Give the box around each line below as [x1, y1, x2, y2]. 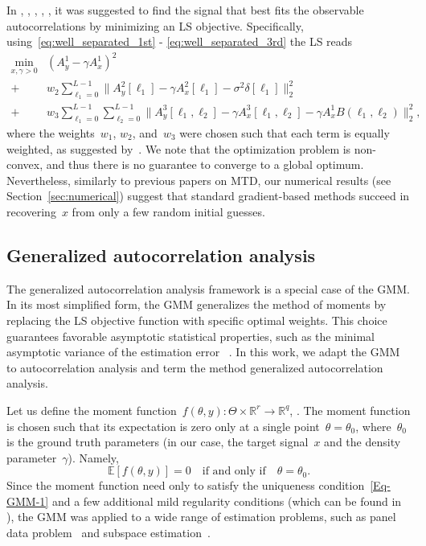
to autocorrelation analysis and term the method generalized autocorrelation [6, 359, 383, 376]
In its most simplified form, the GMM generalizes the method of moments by [6, 296, 387, 313]
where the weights [6, 125, 95, 141]
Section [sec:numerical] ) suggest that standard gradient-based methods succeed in [6, 187, 410, 204]
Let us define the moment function [6, 401, 177, 418]
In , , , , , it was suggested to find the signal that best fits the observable [6, 2, 364, 18]
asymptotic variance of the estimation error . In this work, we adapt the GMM [6, 343, 400, 360]
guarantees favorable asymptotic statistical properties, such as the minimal [6, 327, 375, 344]
